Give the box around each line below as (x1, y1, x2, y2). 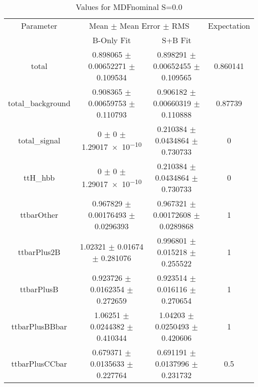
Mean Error (120, 20, 161, 31)
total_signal (18, 134, 61, 146)
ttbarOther (20, 209, 59, 220)
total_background (8, 97, 70, 109)
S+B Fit (162, 34, 192, 46)
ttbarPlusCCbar (11, 358, 67, 369)
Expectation (208, 20, 250, 31)
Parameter (21, 20, 58, 31)
